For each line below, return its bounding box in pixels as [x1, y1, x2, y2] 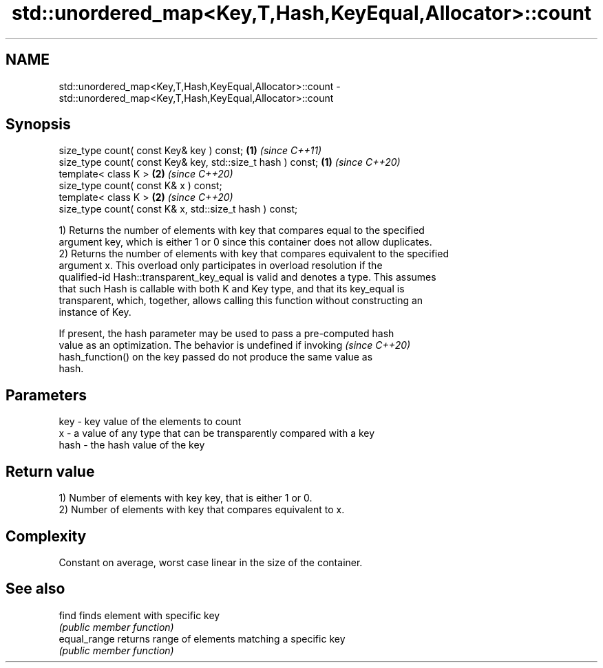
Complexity [6, 527, 87, 545]
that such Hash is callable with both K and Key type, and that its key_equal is [59, 283, 405, 295]
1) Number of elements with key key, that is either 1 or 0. [59, 492, 313, 504]
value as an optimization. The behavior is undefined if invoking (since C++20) [59, 339, 411, 352]
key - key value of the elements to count [59, 416, 242, 428]
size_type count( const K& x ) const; [59, 180, 222, 192]
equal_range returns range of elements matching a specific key [59, 632, 346, 645]
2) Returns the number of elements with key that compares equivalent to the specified [59, 248, 449, 260]
